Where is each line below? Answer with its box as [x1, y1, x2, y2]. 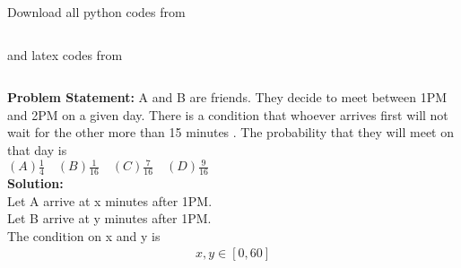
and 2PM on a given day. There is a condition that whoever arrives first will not [7, 105, 448, 124]
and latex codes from [7, 45, 123, 64]
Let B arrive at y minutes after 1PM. [7, 209, 212, 228]
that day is [7, 140, 67, 159]
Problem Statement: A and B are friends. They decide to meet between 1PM [7, 88, 448, 107]
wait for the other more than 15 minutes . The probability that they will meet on [7, 123, 455, 142]
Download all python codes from [7, 3, 186, 21]
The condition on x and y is [7, 226, 161, 245]
